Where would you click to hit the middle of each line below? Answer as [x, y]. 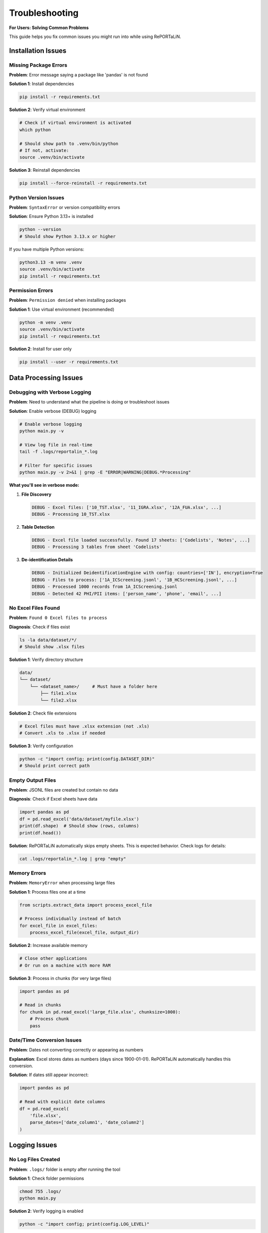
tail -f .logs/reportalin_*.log [59, 452]
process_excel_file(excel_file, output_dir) [84, 933]
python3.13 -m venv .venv [51, 262]
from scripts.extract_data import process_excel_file [86, 905]
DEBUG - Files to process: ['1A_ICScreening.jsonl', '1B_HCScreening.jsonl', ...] [134, 580]
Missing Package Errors [38, 65]
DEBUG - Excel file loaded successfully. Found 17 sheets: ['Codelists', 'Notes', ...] [141, 540]
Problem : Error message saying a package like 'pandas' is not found [79, 75]
